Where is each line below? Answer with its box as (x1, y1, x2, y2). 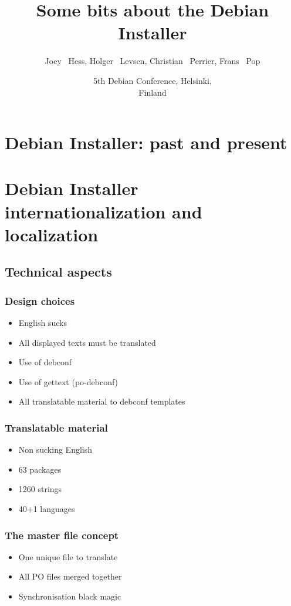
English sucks (18, 317, 67, 329)
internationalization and (5, 199, 202, 223)
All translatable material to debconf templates (18, 395, 185, 408)
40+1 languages (18, 503, 75, 514)
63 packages (18, 463, 62, 475)
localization (5, 222, 99, 246)
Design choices (5, 293, 75, 308)
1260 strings (18, 483, 62, 495)
